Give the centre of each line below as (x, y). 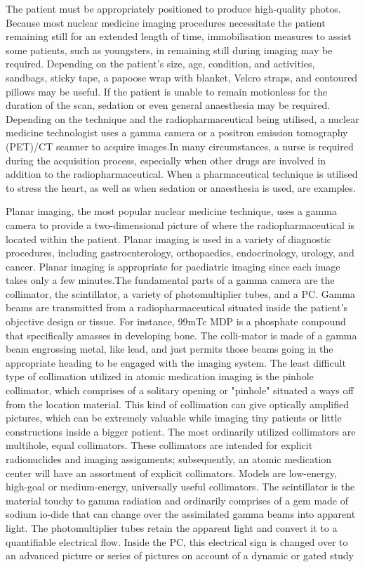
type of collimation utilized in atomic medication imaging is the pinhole (160, 376)
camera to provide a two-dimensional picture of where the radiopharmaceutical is (180, 224)
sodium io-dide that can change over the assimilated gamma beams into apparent (181, 514)
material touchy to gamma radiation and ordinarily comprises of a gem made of (177, 500)
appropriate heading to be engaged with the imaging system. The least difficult (176, 362)
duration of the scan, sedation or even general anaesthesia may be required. (168, 105)
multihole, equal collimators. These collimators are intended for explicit (159, 445)
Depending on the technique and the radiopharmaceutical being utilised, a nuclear (182, 118)
